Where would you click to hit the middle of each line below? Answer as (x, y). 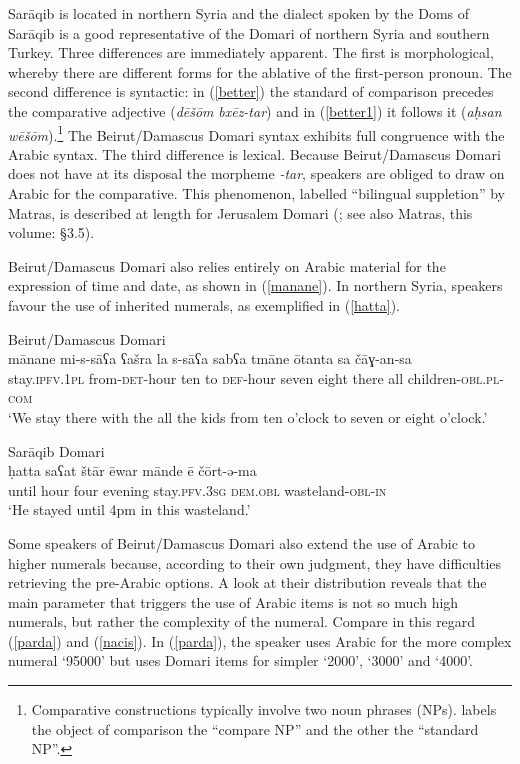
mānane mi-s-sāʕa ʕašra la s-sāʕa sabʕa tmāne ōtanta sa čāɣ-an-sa (210, 358)
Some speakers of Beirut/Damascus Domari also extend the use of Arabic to (242, 542)
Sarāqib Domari (56, 450)
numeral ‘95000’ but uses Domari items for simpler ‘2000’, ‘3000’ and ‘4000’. (240, 660)
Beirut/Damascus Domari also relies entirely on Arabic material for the (227, 265)
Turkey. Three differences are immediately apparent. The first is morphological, (251, 52)
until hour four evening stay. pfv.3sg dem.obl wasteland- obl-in (197, 489)
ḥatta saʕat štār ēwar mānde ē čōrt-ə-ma (132, 470)
